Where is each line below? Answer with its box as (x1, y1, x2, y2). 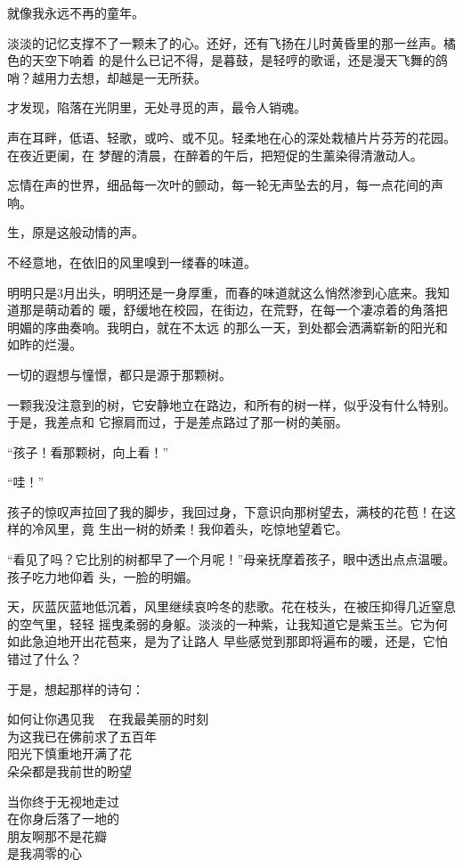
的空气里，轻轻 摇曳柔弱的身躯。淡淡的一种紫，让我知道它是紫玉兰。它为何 (7, 614, 448, 633)
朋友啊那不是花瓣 (7, 826, 107, 845)
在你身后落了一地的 (7, 809, 119, 828)
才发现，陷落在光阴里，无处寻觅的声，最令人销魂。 (7, 98, 306, 117)
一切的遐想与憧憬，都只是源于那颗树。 (7, 364, 231, 383)
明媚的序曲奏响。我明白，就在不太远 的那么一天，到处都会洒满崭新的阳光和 (7, 317, 448, 336)
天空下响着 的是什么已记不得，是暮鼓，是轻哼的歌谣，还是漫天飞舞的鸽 (31, 51, 448, 70)
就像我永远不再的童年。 (7, 4, 144, 21)
